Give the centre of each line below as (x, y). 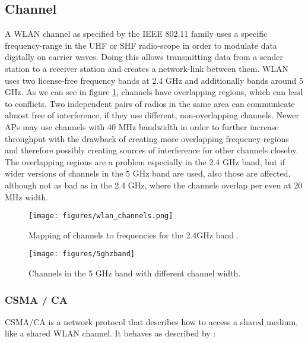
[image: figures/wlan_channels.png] (101, 216)
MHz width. (27, 196)
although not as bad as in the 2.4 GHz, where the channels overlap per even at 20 (154, 185)
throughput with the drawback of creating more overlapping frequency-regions (147, 138)
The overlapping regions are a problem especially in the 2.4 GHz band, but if (145, 161)
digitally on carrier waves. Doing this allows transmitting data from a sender (144, 57)
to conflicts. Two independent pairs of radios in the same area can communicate (150, 103)
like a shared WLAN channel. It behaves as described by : (110, 333)
